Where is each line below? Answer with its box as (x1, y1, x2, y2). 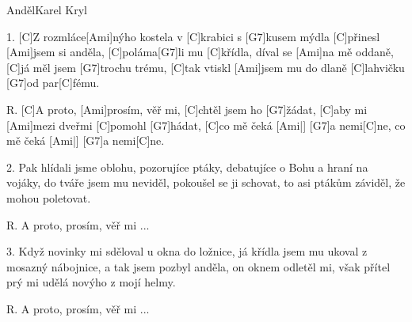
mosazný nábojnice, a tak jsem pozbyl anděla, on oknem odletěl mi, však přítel (6, 258, 391, 275)
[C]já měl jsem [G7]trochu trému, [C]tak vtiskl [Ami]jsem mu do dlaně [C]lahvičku (6, 59, 405, 75)
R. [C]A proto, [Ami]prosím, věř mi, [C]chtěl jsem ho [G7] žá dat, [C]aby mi (6, 100, 368, 117)
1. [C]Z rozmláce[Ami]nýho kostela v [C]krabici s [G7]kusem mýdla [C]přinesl (6, 28, 380, 44)
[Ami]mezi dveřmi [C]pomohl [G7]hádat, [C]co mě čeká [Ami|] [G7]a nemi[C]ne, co (6, 116, 406, 133)
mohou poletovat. (6, 189, 91, 206)
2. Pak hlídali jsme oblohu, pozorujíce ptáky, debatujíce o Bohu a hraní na (6, 158, 368, 175)
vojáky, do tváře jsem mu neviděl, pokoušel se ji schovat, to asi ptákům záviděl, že (6, 174, 406, 191)
